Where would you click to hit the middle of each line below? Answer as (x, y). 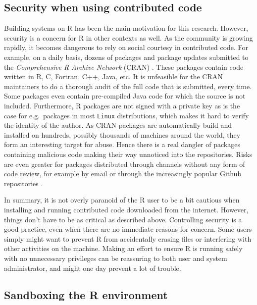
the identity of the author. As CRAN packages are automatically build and (118, 125)
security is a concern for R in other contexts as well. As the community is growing (128, 37)
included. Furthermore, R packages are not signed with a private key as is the (122, 105)
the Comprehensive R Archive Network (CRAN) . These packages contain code (124, 67)
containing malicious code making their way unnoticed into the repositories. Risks (128, 154)
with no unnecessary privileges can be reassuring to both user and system (116, 258)
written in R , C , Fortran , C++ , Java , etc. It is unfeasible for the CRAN (113, 76)
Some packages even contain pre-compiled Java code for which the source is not (125, 96)
